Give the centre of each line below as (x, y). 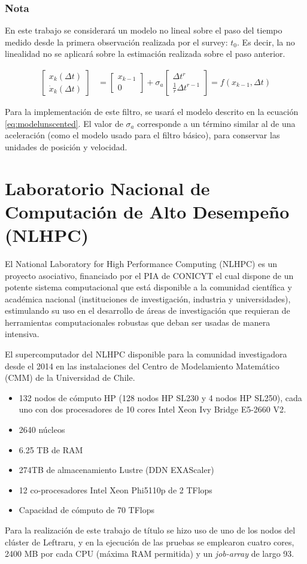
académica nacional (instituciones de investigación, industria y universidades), (148, 298)
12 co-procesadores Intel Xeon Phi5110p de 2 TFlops (115, 489)
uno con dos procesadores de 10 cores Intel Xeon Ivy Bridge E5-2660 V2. (152, 409)
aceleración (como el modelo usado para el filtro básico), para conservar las (142, 135)
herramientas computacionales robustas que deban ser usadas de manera (138, 322)
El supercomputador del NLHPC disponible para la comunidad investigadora (146, 354)
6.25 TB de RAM (51, 449)
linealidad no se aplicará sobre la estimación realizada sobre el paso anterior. (145, 54)
